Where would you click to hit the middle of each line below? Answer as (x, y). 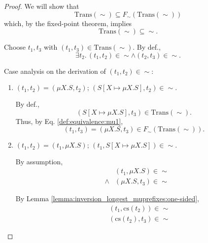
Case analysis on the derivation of (55, 71)
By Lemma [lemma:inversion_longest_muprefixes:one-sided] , (107, 198)
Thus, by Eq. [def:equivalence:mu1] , (69, 121)
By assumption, (39, 161)
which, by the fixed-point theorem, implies (68, 23)
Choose (15, 47)
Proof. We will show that (42, 6)
